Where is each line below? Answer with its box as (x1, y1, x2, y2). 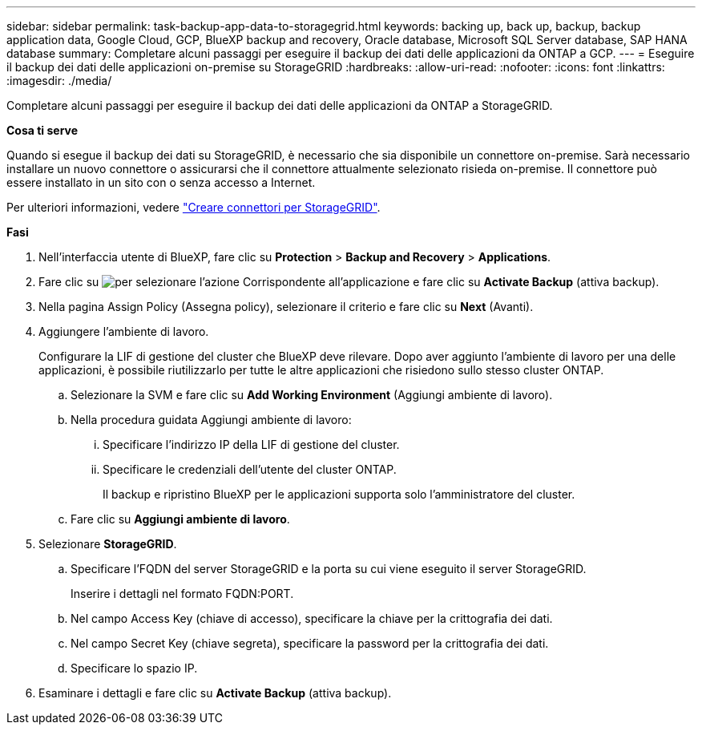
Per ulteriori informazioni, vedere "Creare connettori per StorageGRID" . (6, 200, 381, 214)
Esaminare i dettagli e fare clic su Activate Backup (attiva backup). (38, 686, 392, 700)
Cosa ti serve (6, 123, 79, 137)
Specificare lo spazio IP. (71, 661, 198, 675)
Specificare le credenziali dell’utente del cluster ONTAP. (103, 462, 397, 476)
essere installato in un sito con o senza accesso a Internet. (6, 176, 316, 189)
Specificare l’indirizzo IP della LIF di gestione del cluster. (103, 438, 400, 451)
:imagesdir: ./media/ (6, 74, 112, 87)
